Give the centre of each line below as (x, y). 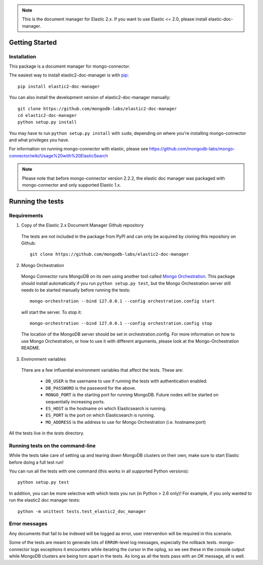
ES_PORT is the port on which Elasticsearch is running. (100, 415)
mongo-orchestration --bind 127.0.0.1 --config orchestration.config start (122, 301)
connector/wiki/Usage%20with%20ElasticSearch (58, 155)
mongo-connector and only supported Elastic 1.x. (72, 185)
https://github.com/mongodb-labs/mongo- (192, 149)
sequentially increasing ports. (75, 401)
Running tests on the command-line (52, 446)
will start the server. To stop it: (52, 312)
